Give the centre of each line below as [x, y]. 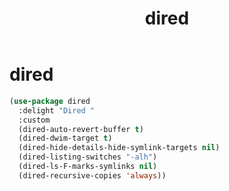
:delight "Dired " [57, 110]
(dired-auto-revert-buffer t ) [81, 129]
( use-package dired [50, 101]
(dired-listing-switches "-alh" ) [88, 157]
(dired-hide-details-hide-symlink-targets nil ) [119, 148]
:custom [34, 120]
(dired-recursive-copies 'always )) [92, 175]
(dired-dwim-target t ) [65, 138]
